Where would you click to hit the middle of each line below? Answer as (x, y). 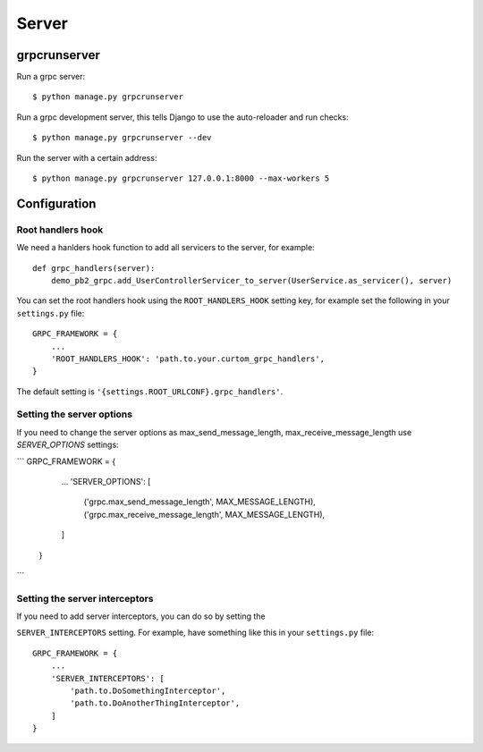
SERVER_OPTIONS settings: (68, 445)
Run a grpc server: (51, 77)
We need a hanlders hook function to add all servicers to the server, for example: (165, 248)
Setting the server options (75, 414)
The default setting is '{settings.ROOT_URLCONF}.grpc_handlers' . (150, 391)
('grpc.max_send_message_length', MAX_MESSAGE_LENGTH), (200, 502)
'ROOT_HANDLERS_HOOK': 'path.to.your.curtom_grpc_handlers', (188, 359)
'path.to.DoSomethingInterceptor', (148, 691)
